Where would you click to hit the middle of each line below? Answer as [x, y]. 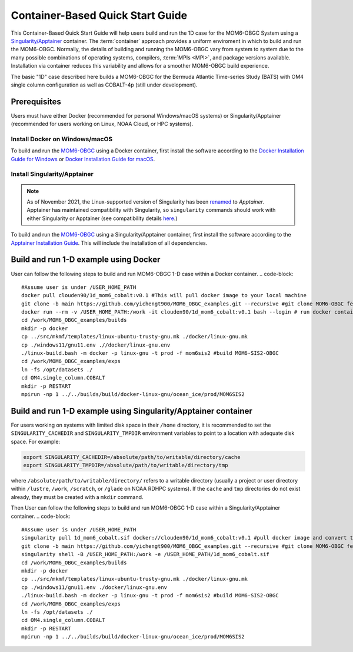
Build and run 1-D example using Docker [86, 260]
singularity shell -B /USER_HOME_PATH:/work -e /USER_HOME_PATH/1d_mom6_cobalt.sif [146, 554]
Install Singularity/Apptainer [52, 174]
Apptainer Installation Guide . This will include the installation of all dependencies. [109, 243]
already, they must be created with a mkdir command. [77, 497]
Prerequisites [36, 102]
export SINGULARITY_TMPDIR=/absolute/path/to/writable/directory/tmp [126, 465]
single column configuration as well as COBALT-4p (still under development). [104, 85]
